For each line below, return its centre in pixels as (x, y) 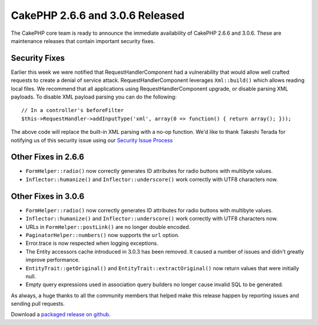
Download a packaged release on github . (61, 314)
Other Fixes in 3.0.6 (48, 196)
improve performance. (53, 260)
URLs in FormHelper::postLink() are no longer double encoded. (108, 226)
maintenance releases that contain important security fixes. (83, 41)
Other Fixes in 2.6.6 (48, 157)
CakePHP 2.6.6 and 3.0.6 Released (98, 15)
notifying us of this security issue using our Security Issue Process (92, 140)
